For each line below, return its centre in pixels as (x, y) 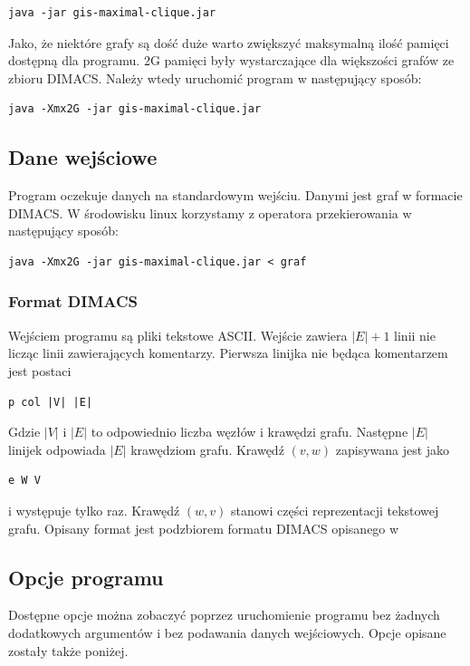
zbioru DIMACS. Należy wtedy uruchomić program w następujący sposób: (215, 77)
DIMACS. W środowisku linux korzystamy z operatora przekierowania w (210, 212)
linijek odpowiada (57, 449)
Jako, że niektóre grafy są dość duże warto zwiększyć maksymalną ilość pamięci (229, 42)
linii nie (415, 335)
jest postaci (40, 370)
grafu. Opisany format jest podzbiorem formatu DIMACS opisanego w (204, 528)
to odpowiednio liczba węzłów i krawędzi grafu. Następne (249, 432)
